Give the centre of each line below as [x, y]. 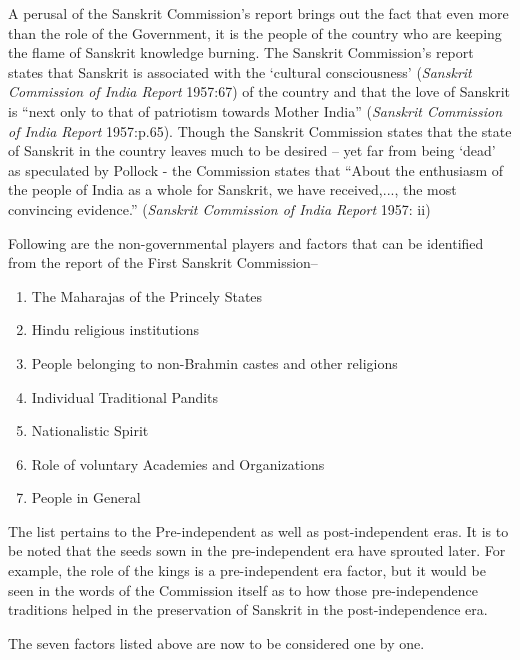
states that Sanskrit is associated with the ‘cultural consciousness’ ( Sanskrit [240, 71]
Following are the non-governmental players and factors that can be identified [246, 242]
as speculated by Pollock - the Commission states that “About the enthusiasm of [256, 169]
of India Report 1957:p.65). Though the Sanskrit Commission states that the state [260, 130]
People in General [86, 497]
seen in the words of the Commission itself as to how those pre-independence [243, 589]
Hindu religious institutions [115, 329]
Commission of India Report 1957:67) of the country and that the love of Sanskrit [259, 91]
